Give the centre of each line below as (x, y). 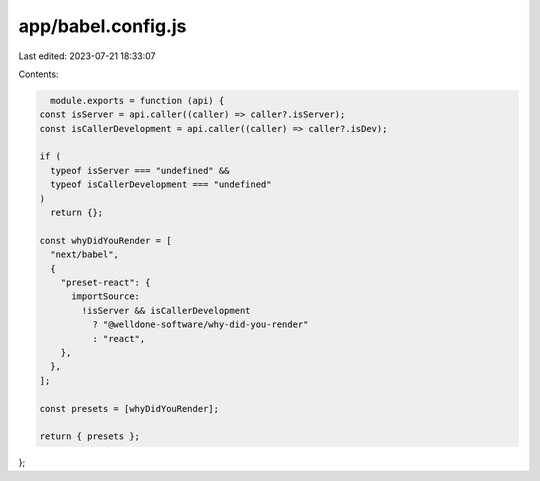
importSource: (105, 296)
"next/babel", (85, 254)
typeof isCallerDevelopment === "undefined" (161, 184)
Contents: (38, 74)
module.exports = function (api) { (137, 100)
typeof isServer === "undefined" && (140, 170)
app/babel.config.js (102, 26)
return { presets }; (89, 436)
